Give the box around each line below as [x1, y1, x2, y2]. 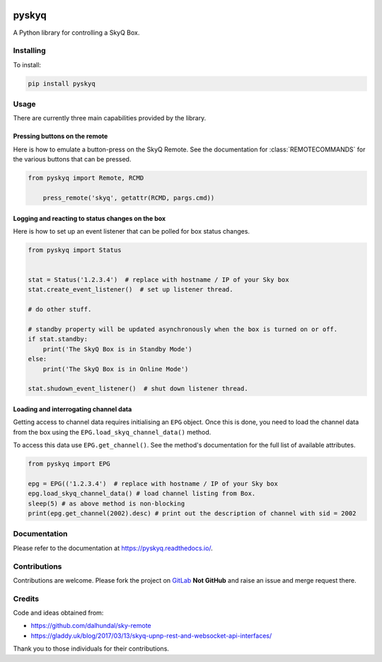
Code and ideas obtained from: [13, 609, 104, 617]
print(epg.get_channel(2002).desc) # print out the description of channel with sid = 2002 [28, 510, 357, 518]
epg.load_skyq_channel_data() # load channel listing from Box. [28, 489, 256, 498]
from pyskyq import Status [28, 246, 122, 254]
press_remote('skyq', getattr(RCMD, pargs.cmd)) [42, 193, 215, 202]
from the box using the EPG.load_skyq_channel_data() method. [13, 428, 212, 436]
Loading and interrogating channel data [13, 404, 132, 413]
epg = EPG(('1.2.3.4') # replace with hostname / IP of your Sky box [28, 479, 279, 488]
